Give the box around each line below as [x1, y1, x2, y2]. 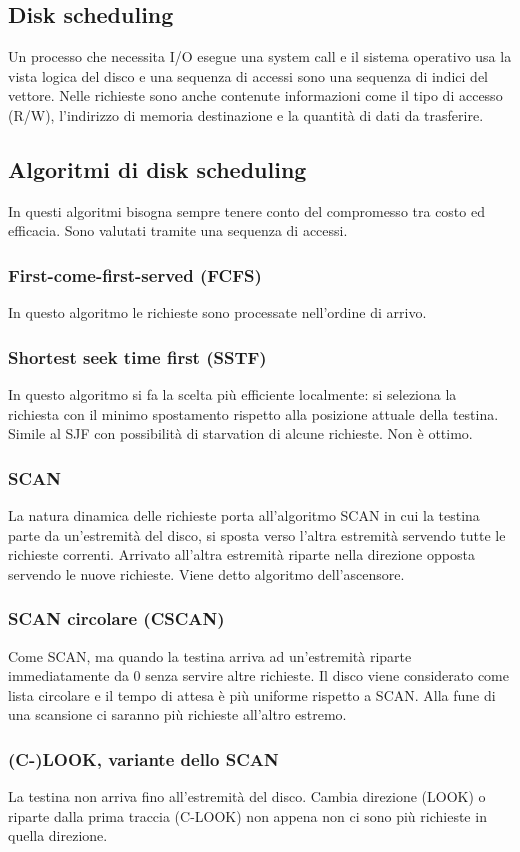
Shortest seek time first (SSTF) [8, 344, 267, 369]
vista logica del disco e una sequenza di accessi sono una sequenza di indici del [8, 65, 488, 86]
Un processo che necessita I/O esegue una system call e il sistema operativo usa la [8, 46, 512, 67]
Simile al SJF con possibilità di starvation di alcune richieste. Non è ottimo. [8, 423, 473, 444]
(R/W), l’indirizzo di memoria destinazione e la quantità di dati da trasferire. [8, 104, 484, 125]
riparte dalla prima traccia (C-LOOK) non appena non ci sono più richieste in [8, 805, 487, 826]
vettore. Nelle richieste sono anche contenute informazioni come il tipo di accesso [8, 85, 503, 106]
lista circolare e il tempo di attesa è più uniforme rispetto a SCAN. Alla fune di [8, 684, 496, 705]
